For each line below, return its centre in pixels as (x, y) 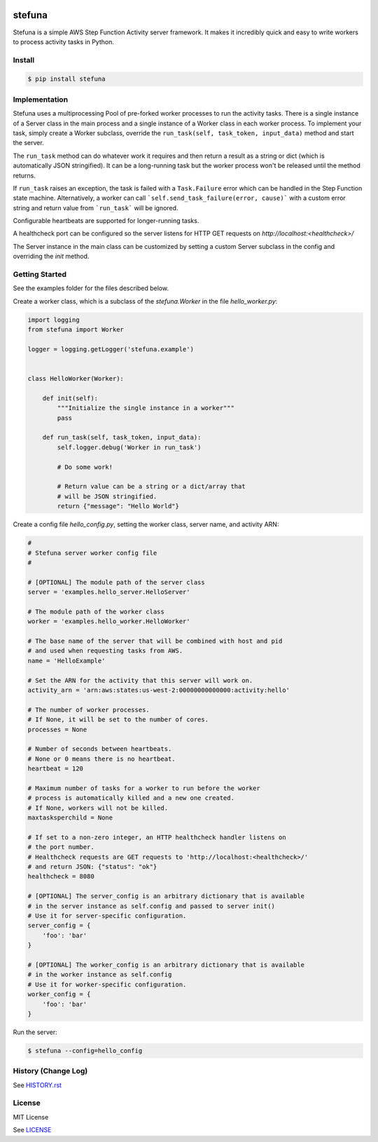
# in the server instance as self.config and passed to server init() (152, 906)
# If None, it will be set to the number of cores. (118, 720)
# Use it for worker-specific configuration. (107, 984)
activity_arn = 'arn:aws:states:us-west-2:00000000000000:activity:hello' (159, 690)
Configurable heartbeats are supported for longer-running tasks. (106, 221)
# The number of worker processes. (89, 709)
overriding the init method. (51, 257)
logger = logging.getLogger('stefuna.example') (111, 349)
